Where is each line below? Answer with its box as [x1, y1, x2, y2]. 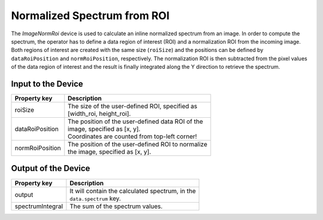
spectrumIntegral [14, 202, 63, 210]
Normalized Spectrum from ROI [11, 9, 170, 22]
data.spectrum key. [69, 194, 121, 203]
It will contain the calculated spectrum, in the [69, 187, 196, 195]
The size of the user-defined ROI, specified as [68, 102, 197, 111]
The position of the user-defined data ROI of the [68, 117, 203, 126]
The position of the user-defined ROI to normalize [68, 140, 208, 149]
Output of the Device [11, 163, 90, 173]
